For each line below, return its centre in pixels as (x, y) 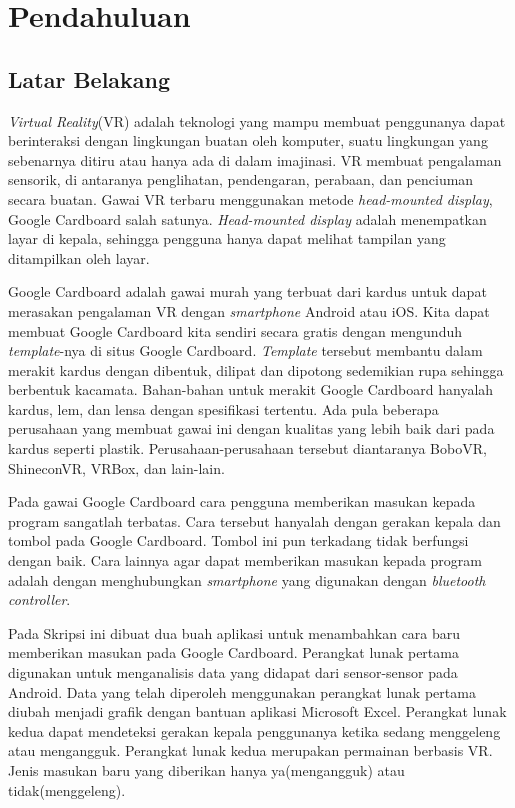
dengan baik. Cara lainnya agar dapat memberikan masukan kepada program (245, 560)
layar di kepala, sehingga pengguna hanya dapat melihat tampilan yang (227, 238)
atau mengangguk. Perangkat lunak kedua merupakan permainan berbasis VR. (250, 750)
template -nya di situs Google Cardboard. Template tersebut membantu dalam (245, 350)
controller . (39, 599)
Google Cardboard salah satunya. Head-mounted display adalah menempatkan (247, 218)
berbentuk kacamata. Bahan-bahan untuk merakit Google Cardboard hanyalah (251, 389)
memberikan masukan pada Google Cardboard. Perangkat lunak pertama (233, 652)
